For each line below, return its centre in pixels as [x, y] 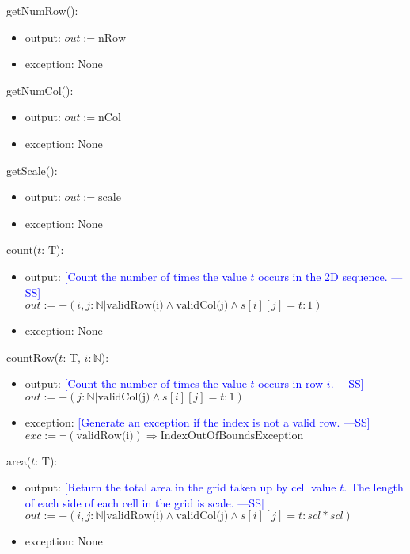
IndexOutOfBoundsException [232, 436]
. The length [374, 487]
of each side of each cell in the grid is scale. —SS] [144, 502]
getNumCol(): [40, 90]
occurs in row [291, 383]
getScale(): [32, 170]
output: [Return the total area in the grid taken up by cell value [180, 487]
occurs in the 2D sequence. [323, 276]
